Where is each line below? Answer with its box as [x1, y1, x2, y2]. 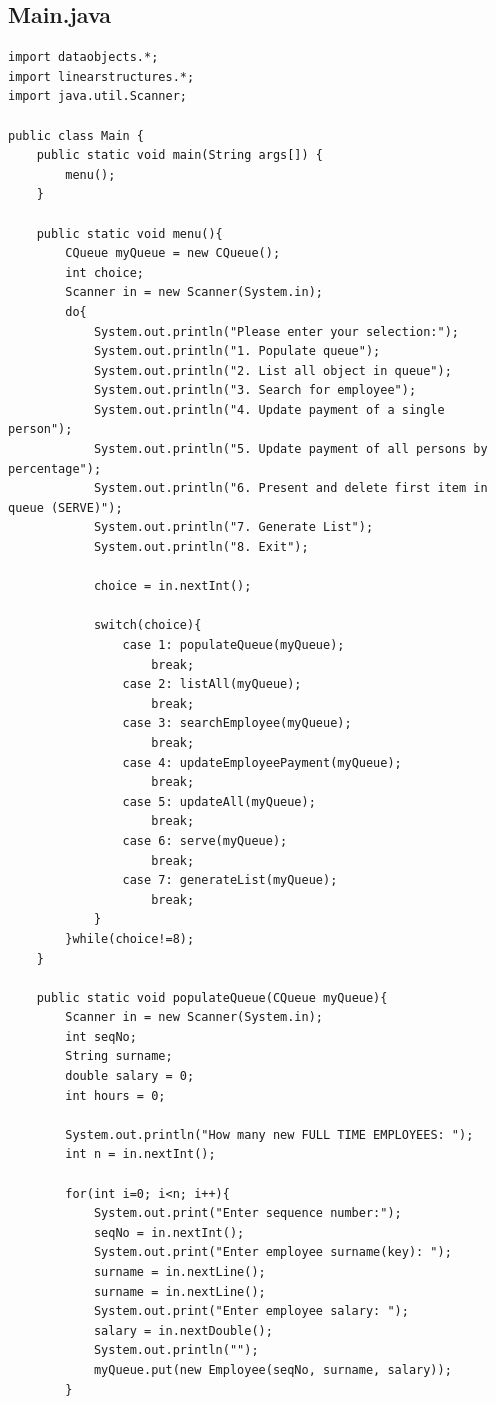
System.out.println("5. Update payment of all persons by [93, 442, 488, 457]
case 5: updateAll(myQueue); [122, 794, 316, 809]
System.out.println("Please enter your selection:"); [93, 324, 460, 339]
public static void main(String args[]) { [36, 148, 323, 163]
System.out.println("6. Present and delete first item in [93, 481, 488, 496]
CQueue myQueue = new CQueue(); [65, 246, 281, 261]
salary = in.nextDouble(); [93, 1323, 273, 1338]
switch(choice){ [93, 618, 202, 633]
